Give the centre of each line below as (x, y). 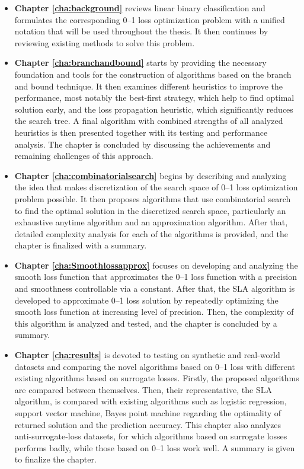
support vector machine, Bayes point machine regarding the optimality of (148, 413)
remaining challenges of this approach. (84, 156)
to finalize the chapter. (55, 459)
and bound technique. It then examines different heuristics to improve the (149, 86)
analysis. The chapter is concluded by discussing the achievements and (143, 144)
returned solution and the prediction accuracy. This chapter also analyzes (148, 424)
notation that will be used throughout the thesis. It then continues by (141, 31)
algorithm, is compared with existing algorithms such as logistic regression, (151, 401)
